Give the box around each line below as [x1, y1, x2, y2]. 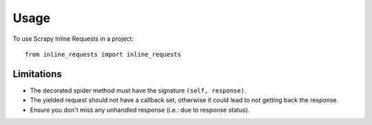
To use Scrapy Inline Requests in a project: [12, 35, 134, 43]
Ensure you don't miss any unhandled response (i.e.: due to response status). [30, 106, 250, 114]
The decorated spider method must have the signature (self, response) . [30, 86, 247, 95]
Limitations [12, 68, 62, 79]
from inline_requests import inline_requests [25, 50, 182, 58]
